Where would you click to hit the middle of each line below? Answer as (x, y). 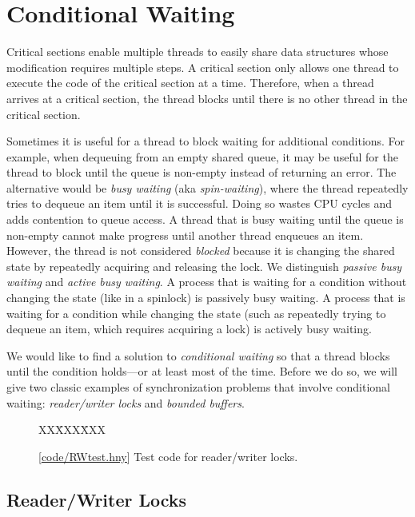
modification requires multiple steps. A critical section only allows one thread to (203, 67)
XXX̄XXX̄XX (72, 430)
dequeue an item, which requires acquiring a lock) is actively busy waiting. (189, 329)
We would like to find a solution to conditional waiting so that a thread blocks (198, 355)
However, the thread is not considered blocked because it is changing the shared (201, 251)
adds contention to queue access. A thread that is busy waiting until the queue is (205, 219)
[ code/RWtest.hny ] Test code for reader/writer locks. (168, 456)
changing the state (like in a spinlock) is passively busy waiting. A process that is (206, 298)
